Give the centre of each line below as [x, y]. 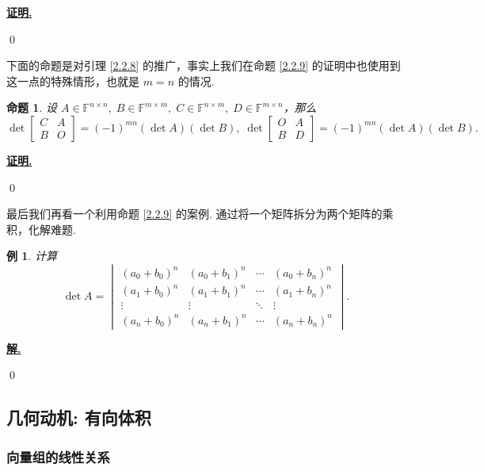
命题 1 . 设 [32, 107]
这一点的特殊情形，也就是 [73, 80]
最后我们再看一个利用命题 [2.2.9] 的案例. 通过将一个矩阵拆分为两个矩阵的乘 [200, 214]
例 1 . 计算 [32, 256]
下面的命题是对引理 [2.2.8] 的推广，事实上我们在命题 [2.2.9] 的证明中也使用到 [204, 65]
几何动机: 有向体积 [79, 417]
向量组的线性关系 [58, 456]
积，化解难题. [41, 229]
